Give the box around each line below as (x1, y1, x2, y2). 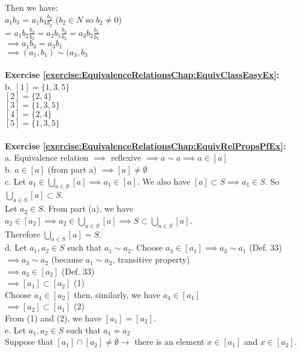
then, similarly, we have (74, 288, 161, 300)
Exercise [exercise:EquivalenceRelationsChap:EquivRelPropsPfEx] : (5, 139, 286, 152)
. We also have (137, 175, 191, 187)
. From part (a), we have (43, 202, 134, 215)
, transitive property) (112, 253, 190, 266)
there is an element (134, 335, 204, 348)
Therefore (5, 227, 40, 240)
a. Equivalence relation (5, 151, 89, 164)
